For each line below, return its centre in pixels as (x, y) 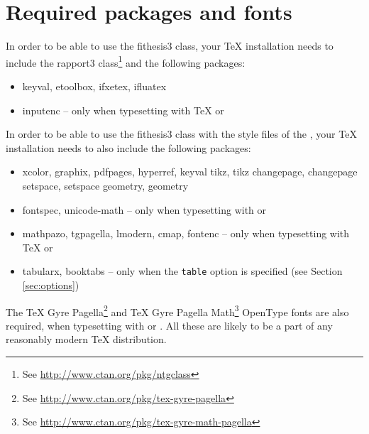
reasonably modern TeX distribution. (86, 339)
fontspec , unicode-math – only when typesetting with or (144, 209)
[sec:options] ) (51, 284)
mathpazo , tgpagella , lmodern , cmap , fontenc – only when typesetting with (186, 233)
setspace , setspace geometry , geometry (105, 185)
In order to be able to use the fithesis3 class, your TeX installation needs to (170, 46)
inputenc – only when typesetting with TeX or (123, 110)
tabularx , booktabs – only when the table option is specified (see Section (182, 271)
